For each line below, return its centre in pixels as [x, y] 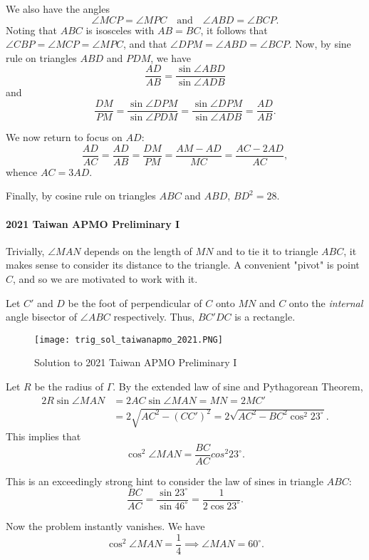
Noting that [31, 30]
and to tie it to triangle [267, 250]
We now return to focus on [64, 137]
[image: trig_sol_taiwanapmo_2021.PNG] [129, 339]
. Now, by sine [320, 44]
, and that [145, 44]
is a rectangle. [265, 317]
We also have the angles [58, 9]
